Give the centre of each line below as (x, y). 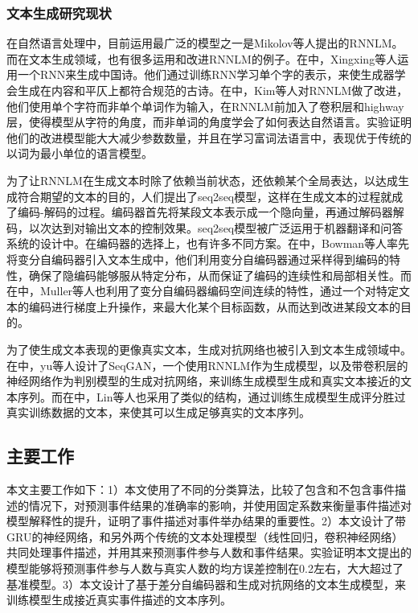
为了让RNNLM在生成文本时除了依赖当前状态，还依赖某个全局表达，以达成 (202, 180)
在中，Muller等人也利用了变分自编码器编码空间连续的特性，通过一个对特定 (203, 291)
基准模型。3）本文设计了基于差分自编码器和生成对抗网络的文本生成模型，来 (206, 584)
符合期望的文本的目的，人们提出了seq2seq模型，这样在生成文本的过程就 (205, 196)
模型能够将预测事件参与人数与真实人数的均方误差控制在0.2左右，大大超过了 (205, 568)
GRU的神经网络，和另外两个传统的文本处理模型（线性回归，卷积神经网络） (205, 536)
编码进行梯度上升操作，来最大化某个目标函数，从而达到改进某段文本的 (214, 306)
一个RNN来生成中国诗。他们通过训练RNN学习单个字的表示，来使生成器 (206, 74)
